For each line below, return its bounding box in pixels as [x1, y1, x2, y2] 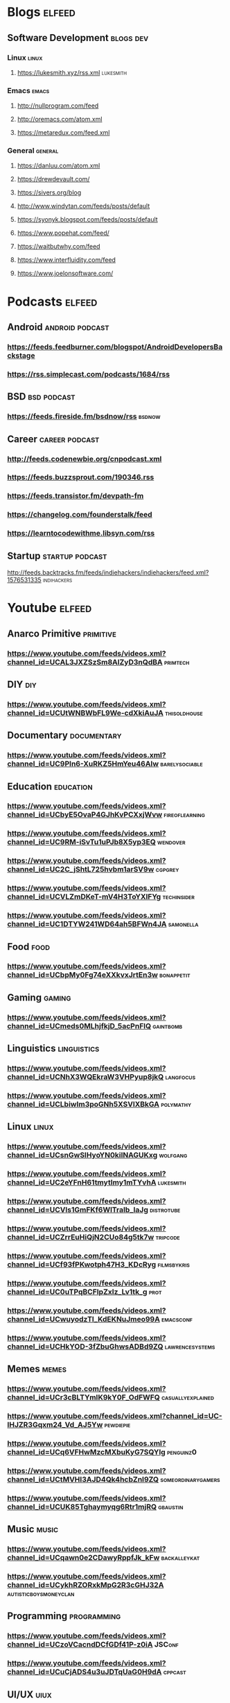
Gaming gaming [7, 992, 71, 1003]
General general [7, 146, 59, 156]
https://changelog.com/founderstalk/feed [7, 510, 152, 520]
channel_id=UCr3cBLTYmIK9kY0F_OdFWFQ [7, 1392, 161, 1402]
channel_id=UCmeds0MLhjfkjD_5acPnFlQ [7, 1021, 151, 1030]
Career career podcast [7, 433, 100, 445]
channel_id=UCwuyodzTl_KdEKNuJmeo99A [7, 1314, 161, 1324]
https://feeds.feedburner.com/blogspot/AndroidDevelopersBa [7, 342, 223, 352]
